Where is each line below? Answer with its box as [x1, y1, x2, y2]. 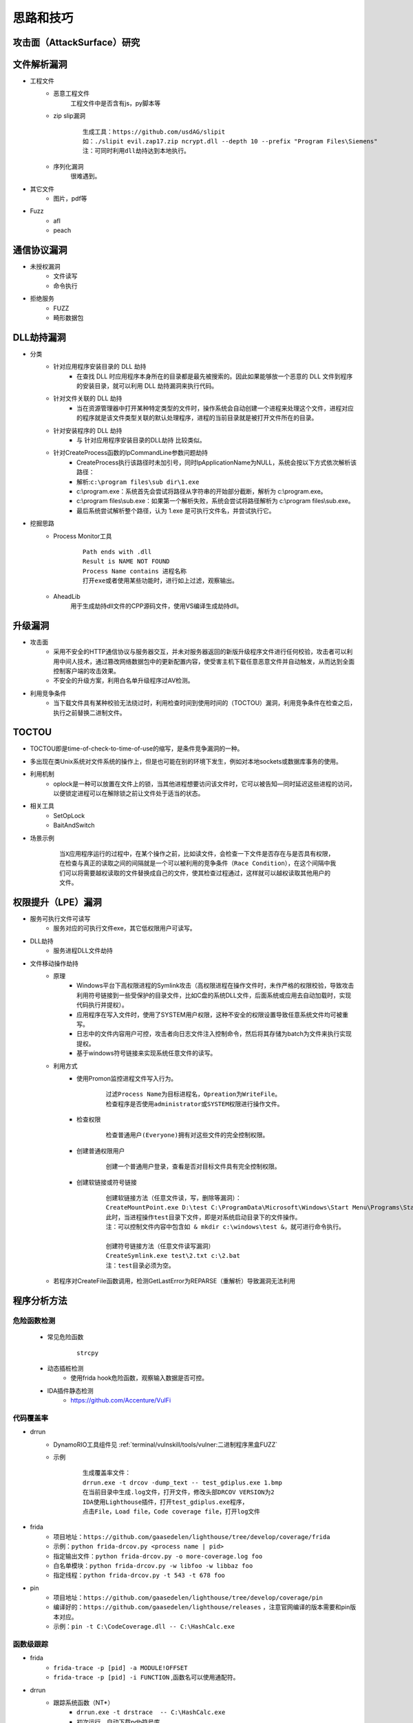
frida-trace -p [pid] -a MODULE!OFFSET [53, 1664, 188, 1671]
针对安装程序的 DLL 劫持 [53, 426, 123, 434]
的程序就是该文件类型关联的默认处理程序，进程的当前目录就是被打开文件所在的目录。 [76, 414, 318, 422]
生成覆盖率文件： [83, 1469, 131, 1477]
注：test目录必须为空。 [105, 1261, 175, 1270]
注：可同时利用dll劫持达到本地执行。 [83, 147, 191, 155]
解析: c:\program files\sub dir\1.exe [76, 478, 200, 486]
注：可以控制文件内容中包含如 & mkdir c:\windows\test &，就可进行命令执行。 [105, 1223, 346, 1231]
